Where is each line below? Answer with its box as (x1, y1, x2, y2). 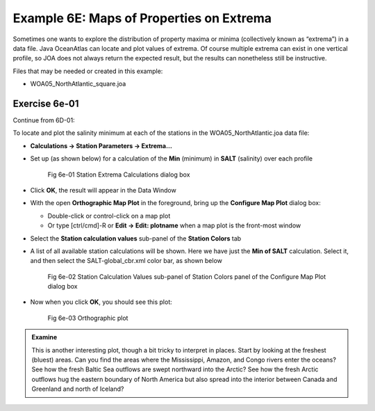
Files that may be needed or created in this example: (12, 67, 163, 75)
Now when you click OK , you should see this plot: (30, 298, 173, 306)
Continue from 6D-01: (12, 116, 76, 124)
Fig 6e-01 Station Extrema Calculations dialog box (47, 170, 190, 179)
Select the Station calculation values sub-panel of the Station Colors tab (30, 234, 242, 243)
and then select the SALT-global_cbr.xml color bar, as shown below (30, 257, 222, 265)
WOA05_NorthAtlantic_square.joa (30, 80, 126, 88)
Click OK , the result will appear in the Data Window (30, 186, 176, 194)
